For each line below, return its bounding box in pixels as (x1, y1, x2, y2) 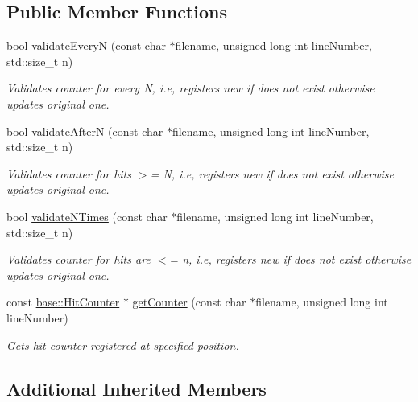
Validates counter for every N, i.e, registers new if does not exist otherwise (6, 80, 375, 96)
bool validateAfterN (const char (6, 122, 163, 139)
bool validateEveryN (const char (6, 37, 166, 54)
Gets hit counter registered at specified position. (6, 336, 239, 353)
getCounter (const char (132, 293, 246, 310)
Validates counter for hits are (6, 251, 151, 268)
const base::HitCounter (6, 293, 120, 310)
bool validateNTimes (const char (6, 207, 168, 224)
